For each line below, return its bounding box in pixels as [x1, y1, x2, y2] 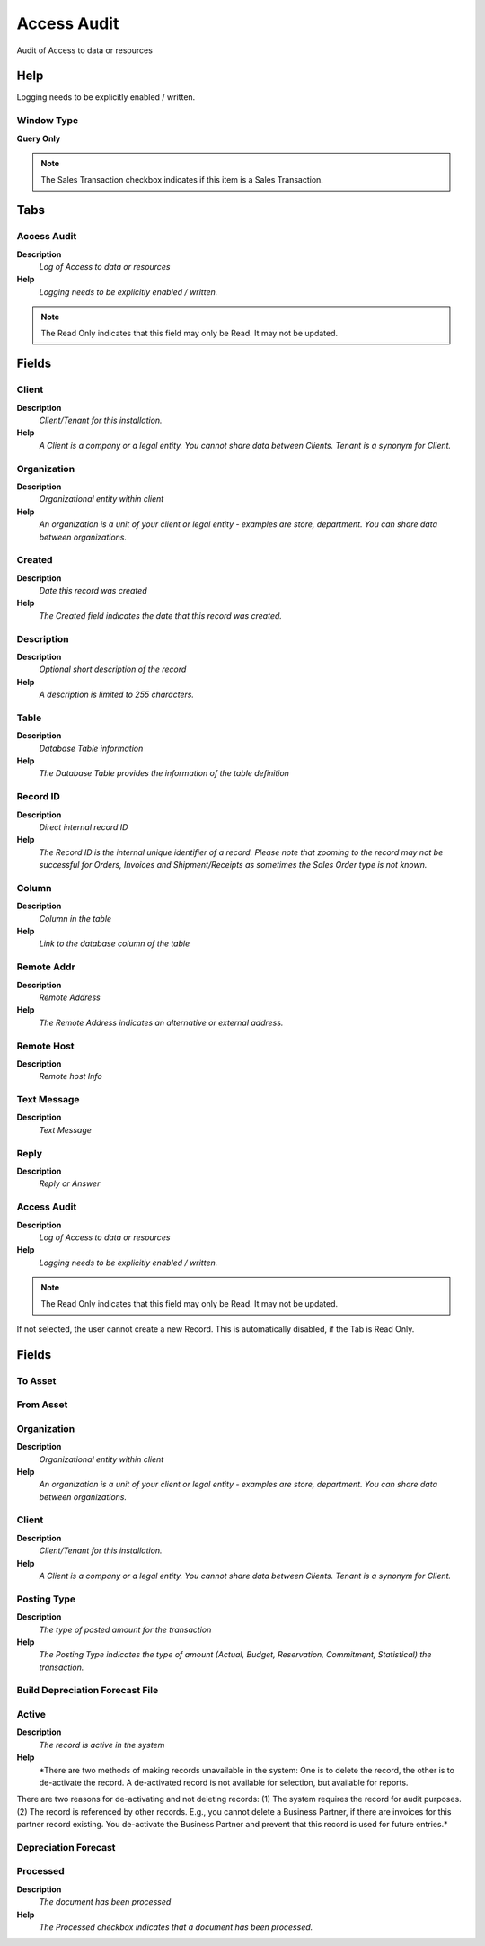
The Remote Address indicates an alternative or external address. [39, 1017, 284, 1028]
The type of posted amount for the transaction [39, 1624, 212, 1635]
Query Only [16, 133, 61, 144]
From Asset [16, 1398, 68, 1411]
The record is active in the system [39, 1739, 165, 1750]
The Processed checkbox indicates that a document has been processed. [39, 1922, 313, 1933]
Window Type [16, 114, 79, 127]
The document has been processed [39, 1897, 172, 1907]
